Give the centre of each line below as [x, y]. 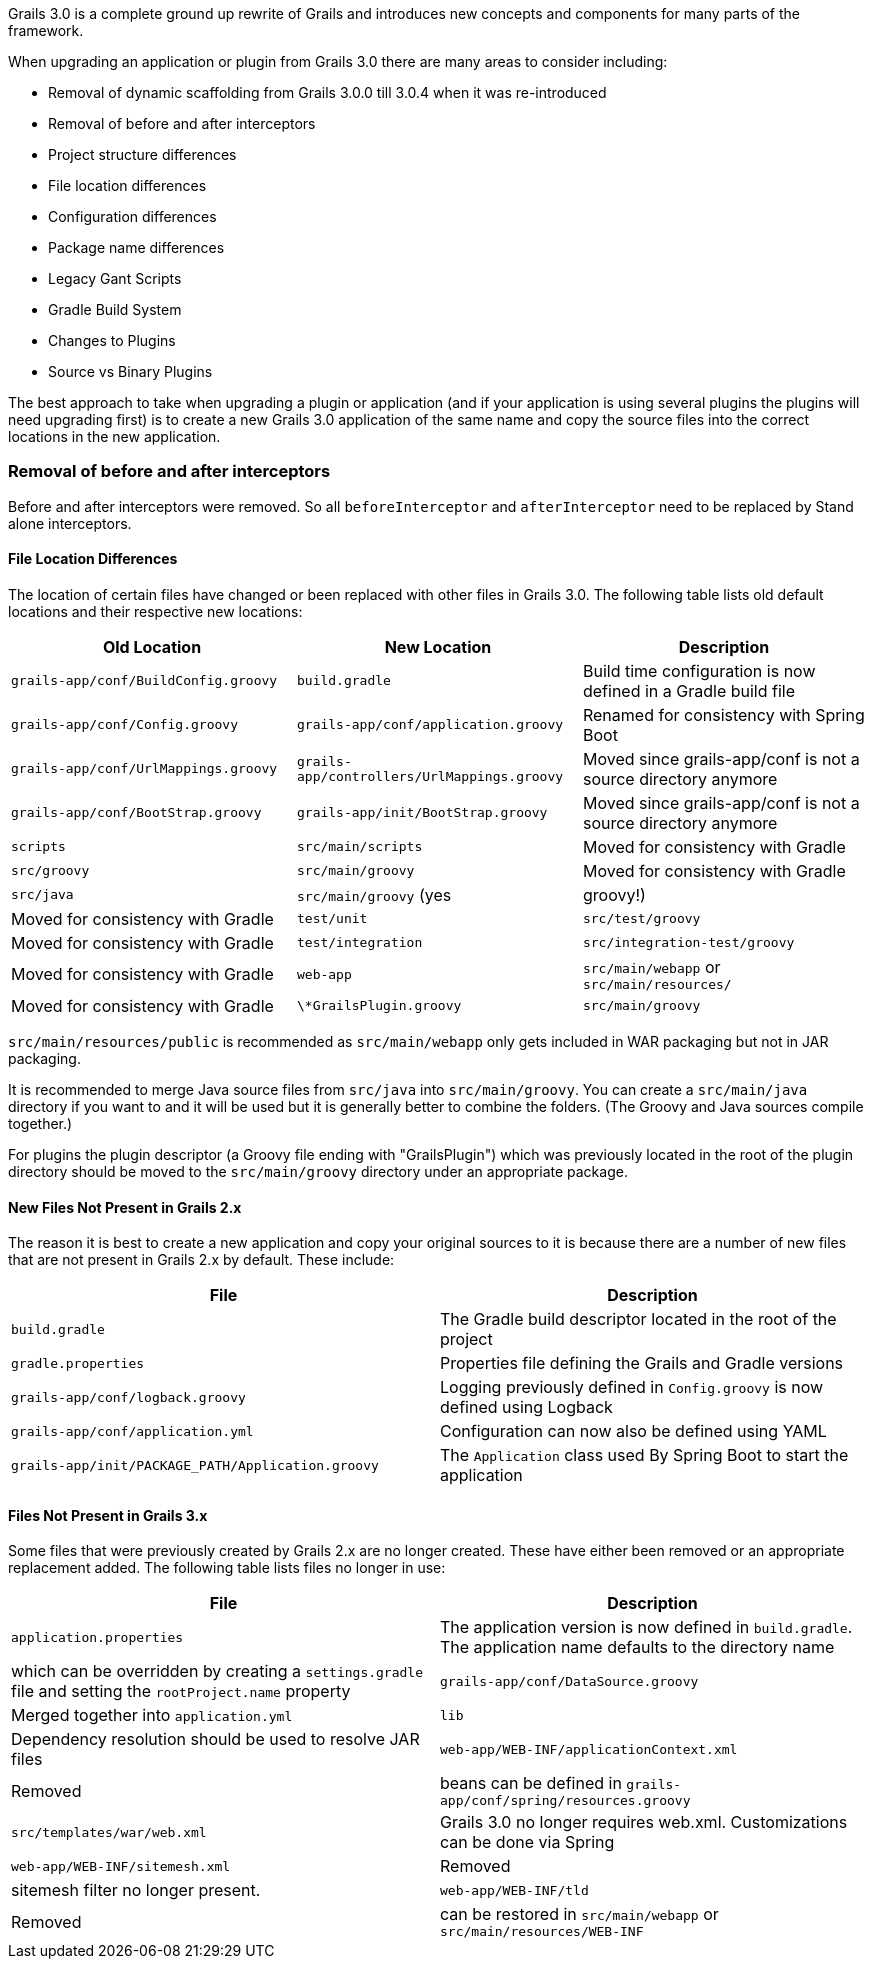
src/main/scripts [359, 847]
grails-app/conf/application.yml [132, 1431]
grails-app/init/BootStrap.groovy [422, 813]
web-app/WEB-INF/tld [514, 1890]
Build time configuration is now [699, 670]
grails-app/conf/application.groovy [430, 725]
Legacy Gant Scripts [115, 278]
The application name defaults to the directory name [637, 1647]
